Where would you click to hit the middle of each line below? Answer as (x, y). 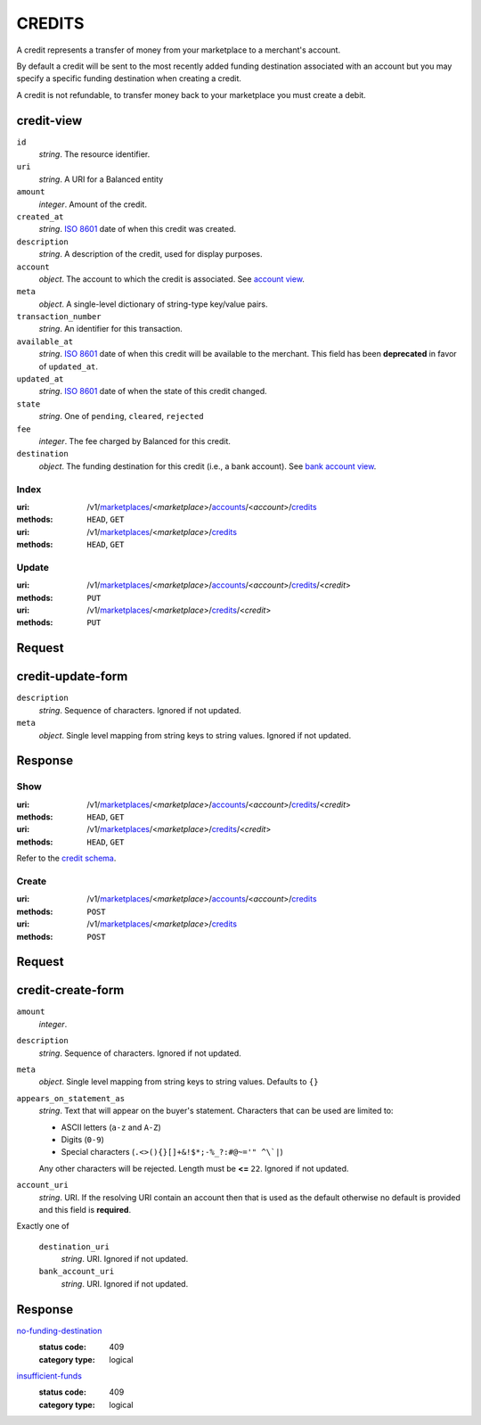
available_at (45, 342)
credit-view (49, 120)
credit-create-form (70, 990)
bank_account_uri (77, 1272)
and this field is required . (85, 1209)
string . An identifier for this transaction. (110, 329)
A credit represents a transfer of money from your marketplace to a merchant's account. (179, 50)
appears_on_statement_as (70, 1098)
